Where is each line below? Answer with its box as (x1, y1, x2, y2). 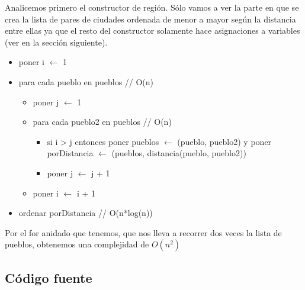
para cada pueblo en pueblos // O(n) (18, 75, 154, 88)
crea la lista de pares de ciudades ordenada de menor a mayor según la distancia (5, 12, 296, 25)
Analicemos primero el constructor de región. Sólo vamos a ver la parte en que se (5, 1, 299, 13)
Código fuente (5, 268, 92, 286)
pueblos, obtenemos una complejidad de (5, 238, 149, 250)
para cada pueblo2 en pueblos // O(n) (33, 115, 172, 128)
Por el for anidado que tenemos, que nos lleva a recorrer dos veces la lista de (5, 226, 282, 239)
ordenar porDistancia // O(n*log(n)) (18, 207, 153, 219)
